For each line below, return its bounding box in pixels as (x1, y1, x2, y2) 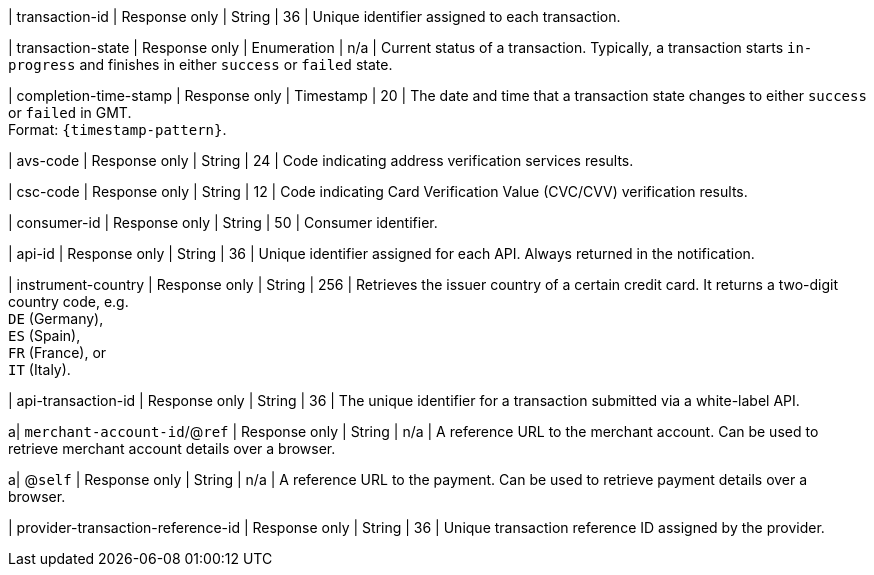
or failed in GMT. (8, 104, 132, 121)
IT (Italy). (8, 361, 71, 378)
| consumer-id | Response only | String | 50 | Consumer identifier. (8, 214, 438, 231)
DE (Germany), (8, 310, 104, 327)
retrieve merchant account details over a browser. (8, 440, 336, 457)
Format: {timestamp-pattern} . (8, 121, 227, 138)
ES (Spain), (8, 327, 81, 344)
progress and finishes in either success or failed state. (8, 56, 393, 73)
